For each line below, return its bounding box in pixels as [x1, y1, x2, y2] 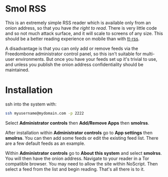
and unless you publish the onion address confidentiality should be [5, 61, 144, 67]
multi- [142, 51, 155, 57]
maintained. [5, 66, 30, 73]
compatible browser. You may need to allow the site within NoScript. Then [5, 160, 158, 166]
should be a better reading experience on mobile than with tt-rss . [5, 36, 140, 42]
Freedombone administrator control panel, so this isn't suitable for [5, 51, 142, 57]
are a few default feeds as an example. [5, 140, 85, 146]
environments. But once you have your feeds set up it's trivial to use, [16, 56, 157, 62]
